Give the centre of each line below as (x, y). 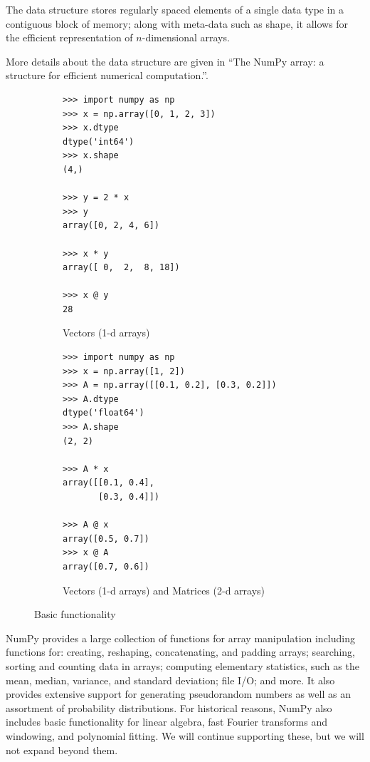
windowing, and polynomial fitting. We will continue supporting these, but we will (185, 735)
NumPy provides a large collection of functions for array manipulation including (181, 638)
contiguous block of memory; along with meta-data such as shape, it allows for (177, 23)
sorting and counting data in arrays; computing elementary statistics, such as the (183, 665)
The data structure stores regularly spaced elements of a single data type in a (175, 9)
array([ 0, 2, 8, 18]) (121, 268)
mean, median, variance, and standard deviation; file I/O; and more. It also (170, 680)
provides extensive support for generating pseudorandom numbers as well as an (178, 694)
